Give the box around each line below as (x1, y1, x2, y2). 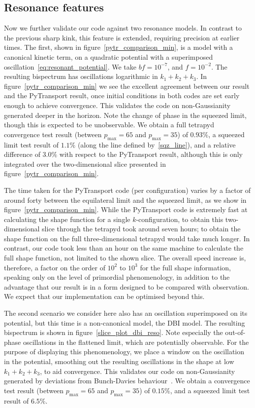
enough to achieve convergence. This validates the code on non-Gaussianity (4, 100, 231, 110)
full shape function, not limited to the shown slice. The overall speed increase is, (4, 253, 246, 263)
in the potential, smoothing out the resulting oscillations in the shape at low (4, 356, 234, 366)
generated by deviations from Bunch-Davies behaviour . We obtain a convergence (4, 375, 250, 386)
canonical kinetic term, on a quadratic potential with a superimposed (4, 51, 213, 62)
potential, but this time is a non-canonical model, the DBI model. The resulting (4, 317, 245, 328)
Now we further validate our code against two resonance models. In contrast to (4, 23, 242, 33)
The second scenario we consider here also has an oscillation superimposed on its (4, 308, 248, 318)
